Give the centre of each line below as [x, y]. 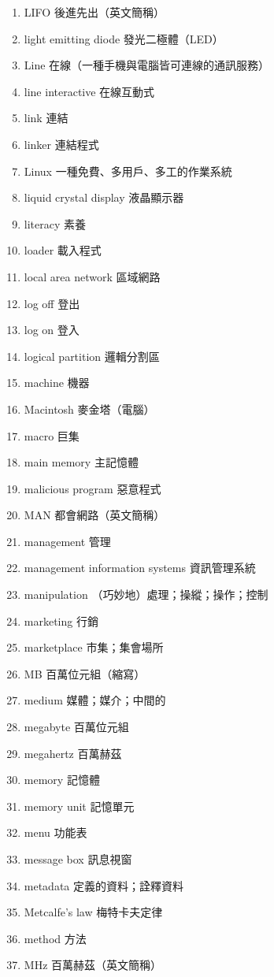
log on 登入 [52, 330]
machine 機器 [57, 383]
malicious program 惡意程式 [93, 488]
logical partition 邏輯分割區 [92, 356]
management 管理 [67, 541]
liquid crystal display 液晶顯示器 [104, 197]
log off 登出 [52, 303]
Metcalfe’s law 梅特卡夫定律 [93, 912]
